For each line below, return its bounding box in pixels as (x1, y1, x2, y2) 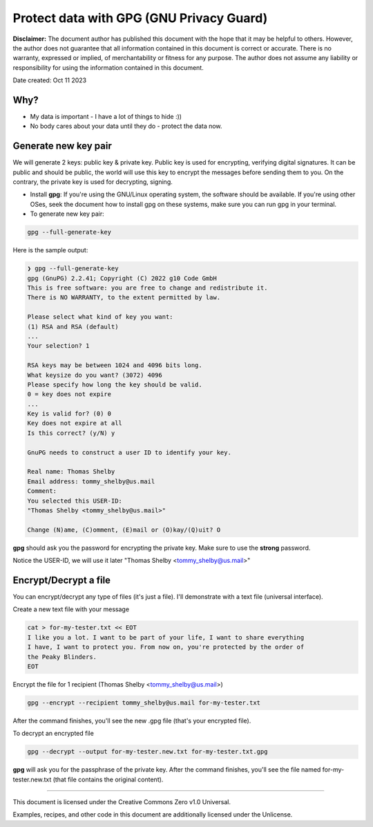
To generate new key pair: (30, 210, 105, 218)
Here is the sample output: (12, 246, 88, 254)
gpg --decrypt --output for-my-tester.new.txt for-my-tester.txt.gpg (27, 747, 268, 756)
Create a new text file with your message (12, 605, 130, 613)
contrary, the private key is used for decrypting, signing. (12, 178, 173, 186)
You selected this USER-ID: (27, 496, 122, 505)
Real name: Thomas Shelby (27, 467, 115, 476)
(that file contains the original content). (52, 775, 164, 783)
